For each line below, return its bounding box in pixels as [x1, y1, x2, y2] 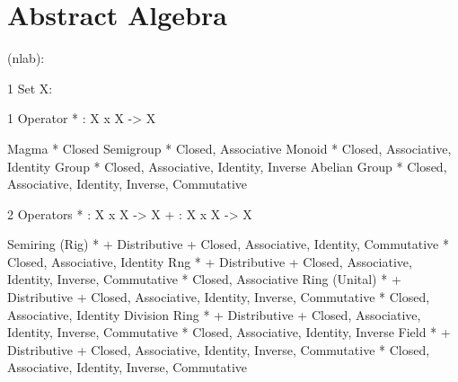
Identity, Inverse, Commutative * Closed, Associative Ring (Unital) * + [7, 270, 401, 289]
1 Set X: [7, 78, 53, 97]
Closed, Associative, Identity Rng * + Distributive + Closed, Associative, [7, 252, 412, 271]
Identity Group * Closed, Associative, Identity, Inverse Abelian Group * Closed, [7, 156, 447, 175]
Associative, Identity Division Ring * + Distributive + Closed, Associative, [7, 305, 421, 324]
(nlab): [7, 49, 45, 67]
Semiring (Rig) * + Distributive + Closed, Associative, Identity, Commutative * [7, 235, 449, 253]
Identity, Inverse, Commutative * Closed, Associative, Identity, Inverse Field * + [7, 323, 451, 342]
